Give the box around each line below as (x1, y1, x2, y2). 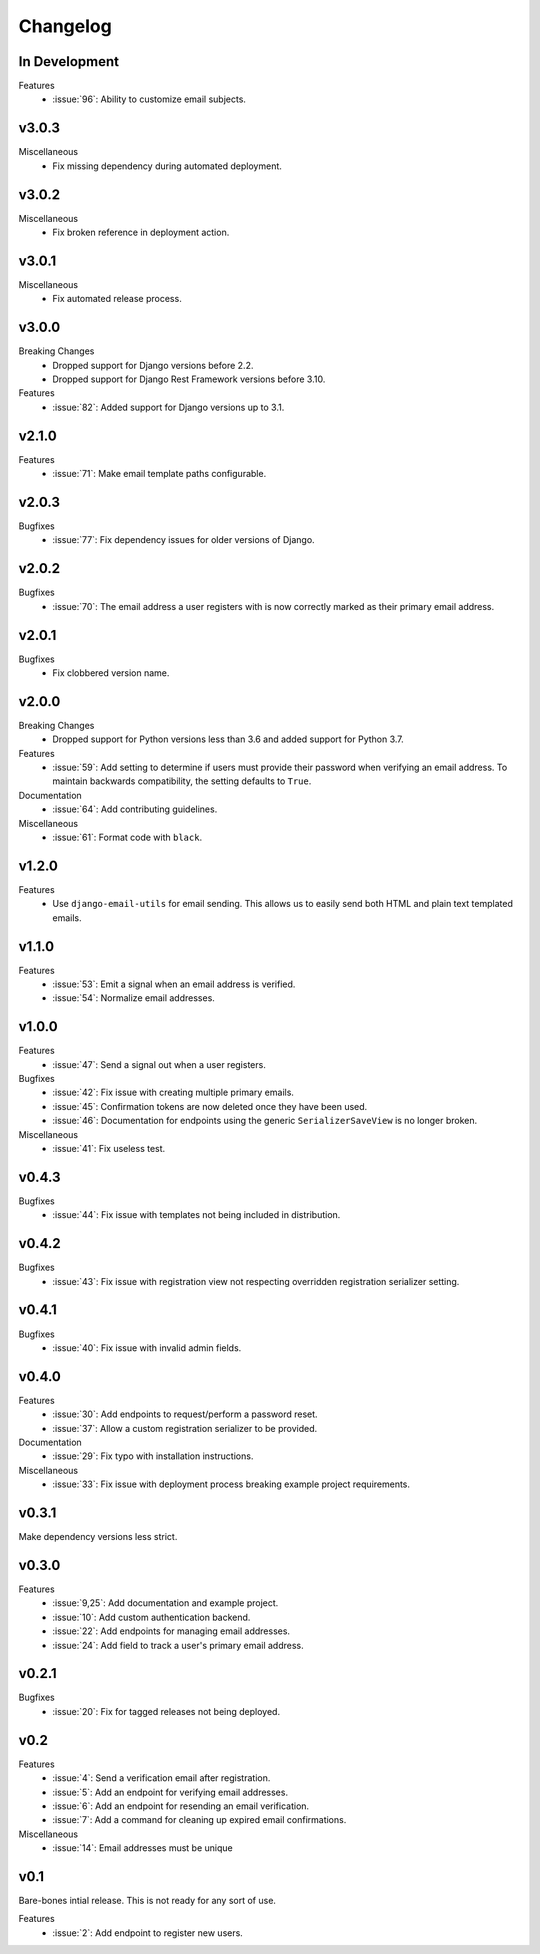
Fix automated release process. (52, 293, 182, 305)
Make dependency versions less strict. (18, 1531, 178, 1543)
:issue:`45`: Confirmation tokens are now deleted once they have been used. (52, 1100, 368, 1112)
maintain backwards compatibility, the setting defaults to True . (52, 775, 312, 787)
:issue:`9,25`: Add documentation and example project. (52, 1597, 279, 1609)
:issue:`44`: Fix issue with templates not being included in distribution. (52, 1209, 341, 1221)
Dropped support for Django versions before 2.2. (52, 359, 254, 371)
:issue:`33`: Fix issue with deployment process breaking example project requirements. (52, 1478, 410, 1490)
